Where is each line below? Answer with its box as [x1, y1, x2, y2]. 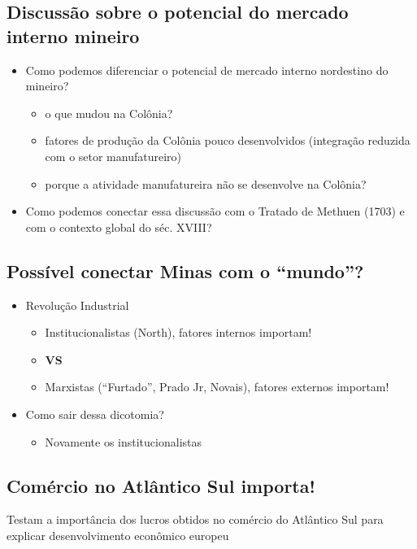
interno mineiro [7, 23, 140, 48]
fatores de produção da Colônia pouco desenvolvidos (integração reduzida [45, 132, 410, 149]
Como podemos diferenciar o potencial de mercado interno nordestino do [25, 61, 389, 78]
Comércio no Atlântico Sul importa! [7, 473, 315, 498]
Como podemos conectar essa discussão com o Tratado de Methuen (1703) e [25, 203, 405, 220]
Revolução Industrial [25, 296, 129, 313]
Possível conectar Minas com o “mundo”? [7, 258, 364, 283]
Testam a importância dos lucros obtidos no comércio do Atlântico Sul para [7, 511, 384, 528]
